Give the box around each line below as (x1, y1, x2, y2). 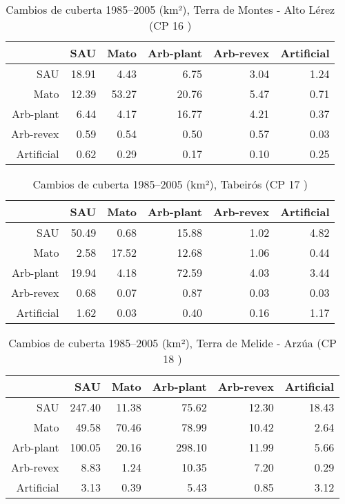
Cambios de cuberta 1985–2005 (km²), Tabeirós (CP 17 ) (32, 176, 308, 192)
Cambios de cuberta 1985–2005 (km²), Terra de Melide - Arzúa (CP (8, 335, 337, 351)
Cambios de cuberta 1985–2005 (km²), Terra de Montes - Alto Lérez (6, 1, 335, 17)
